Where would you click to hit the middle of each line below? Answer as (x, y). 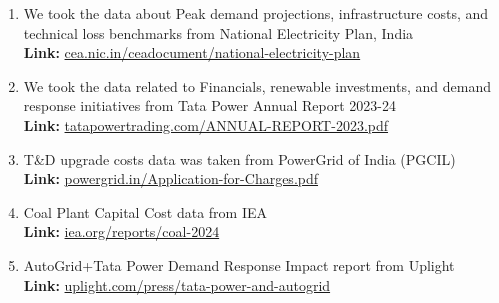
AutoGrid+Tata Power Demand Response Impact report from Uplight (239, 264)
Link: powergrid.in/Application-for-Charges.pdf (171, 178)
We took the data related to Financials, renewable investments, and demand (257, 85)
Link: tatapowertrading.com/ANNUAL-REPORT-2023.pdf (206, 124)
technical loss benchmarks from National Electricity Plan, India (218, 32)
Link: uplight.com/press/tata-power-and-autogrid (177, 284)
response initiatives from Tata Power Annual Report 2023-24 (209, 105)
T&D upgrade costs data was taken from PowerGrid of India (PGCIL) (239, 158)
